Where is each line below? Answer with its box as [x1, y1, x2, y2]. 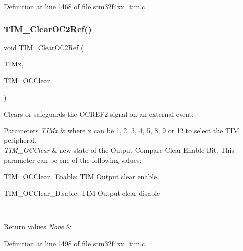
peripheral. [4, 135, 37, 145]
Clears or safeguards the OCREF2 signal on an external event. [4, 109, 194, 119]
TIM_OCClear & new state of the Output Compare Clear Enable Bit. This [4, 144, 234, 155]
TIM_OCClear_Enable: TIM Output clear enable [4, 171, 157, 182]
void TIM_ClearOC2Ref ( [4, 42, 84, 52]
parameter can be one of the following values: [4, 154, 142, 165]
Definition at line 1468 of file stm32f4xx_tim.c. [4, 1, 147, 11]
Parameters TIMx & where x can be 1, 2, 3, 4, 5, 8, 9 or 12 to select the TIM [4, 125, 239, 135]
